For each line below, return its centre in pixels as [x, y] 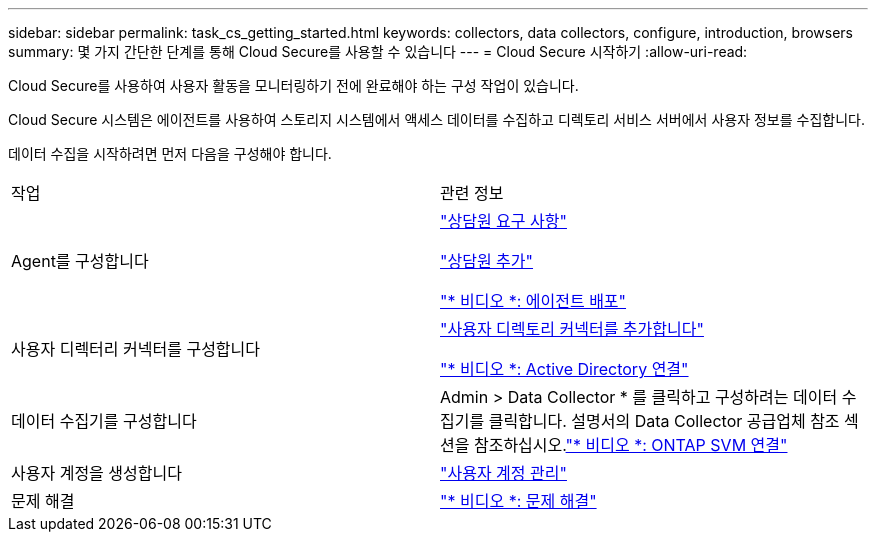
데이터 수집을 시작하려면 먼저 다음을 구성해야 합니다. [170, 153]
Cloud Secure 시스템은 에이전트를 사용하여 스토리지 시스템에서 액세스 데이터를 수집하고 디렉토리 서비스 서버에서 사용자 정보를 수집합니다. [436, 119]
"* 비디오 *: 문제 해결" [518, 501]
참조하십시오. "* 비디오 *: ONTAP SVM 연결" [630, 445]
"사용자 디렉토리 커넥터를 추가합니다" [572, 329]
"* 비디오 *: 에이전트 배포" [533, 301]
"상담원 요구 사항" [503, 221]
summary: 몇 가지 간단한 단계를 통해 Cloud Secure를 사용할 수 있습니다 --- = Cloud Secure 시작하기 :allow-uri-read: [378, 51]
